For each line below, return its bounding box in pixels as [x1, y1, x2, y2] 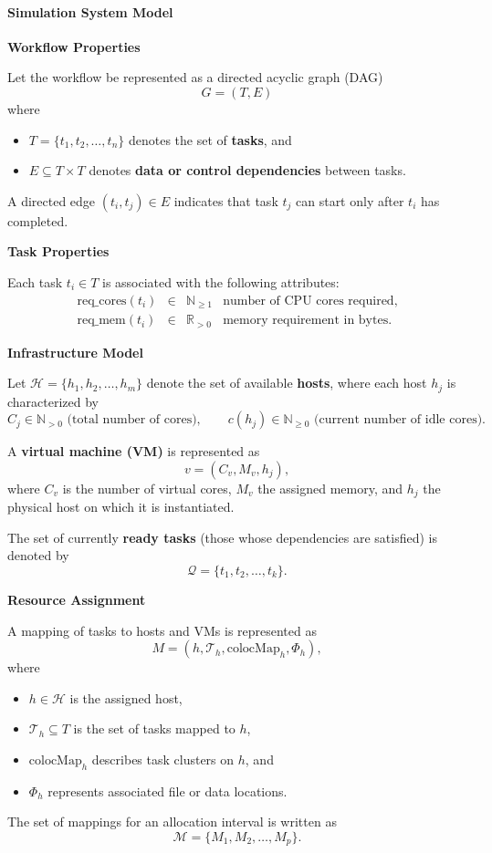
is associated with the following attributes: [102, 272, 340, 291]
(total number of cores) [67, 413, 197, 427]
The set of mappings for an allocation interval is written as [7, 812, 337, 831]
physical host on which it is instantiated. [7, 497, 235, 516]
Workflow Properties [7, 36, 141, 56]
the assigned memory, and [257, 478, 403, 497]
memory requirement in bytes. [223, 314, 393, 328]
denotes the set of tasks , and [128, 130, 292, 149]
